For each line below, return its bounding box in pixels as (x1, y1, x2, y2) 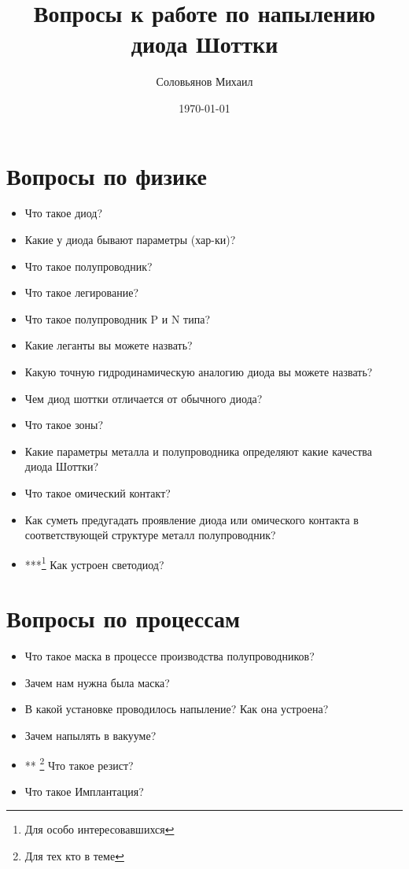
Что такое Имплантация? (24, 782, 144, 799)
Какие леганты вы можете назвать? (24, 337, 193, 353)
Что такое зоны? (24, 416, 104, 433)
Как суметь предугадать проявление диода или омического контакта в (24, 511, 359, 527)
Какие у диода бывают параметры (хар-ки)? (24, 231, 236, 248)
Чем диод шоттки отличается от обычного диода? (24, 390, 263, 406)
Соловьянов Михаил (156, 73, 253, 90)
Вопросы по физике (6, 159, 208, 191)
